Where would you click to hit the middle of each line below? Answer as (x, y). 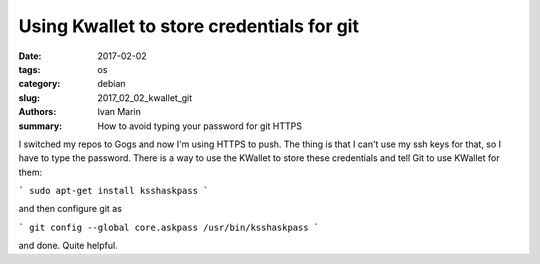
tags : (29, 69)
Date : (30, 56)
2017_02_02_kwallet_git (145, 97)
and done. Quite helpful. (68, 246)
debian (111, 84)
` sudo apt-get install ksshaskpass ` (113, 191)
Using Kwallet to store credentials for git (189, 26)
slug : (29, 97)
